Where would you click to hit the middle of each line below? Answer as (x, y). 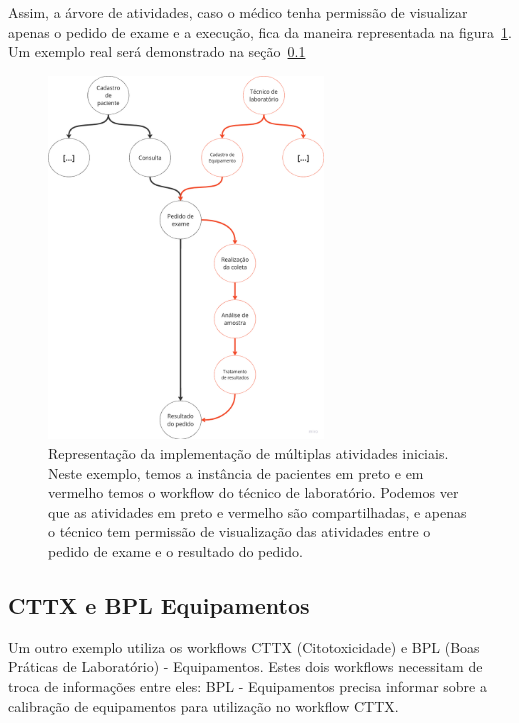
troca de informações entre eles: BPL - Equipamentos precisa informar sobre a (247, 685)
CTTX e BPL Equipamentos (159, 604)
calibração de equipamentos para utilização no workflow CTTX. (203, 705)
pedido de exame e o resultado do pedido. (175, 551)
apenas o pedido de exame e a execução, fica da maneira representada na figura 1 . (260, 31)
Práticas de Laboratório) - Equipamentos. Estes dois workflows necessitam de (245, 666)
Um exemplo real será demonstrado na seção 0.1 (157, 51)
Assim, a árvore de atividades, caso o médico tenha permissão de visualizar (238, 12)
